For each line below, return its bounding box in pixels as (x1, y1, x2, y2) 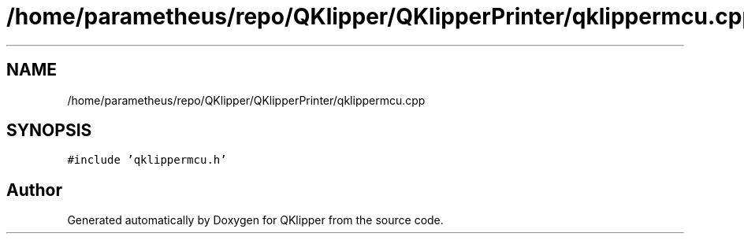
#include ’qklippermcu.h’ (67, 153, 227, 167)
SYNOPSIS (6, 120, 92, 141)
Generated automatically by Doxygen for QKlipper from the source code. (67, 213, 444, 227)
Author (6, 179, 62, 200)
